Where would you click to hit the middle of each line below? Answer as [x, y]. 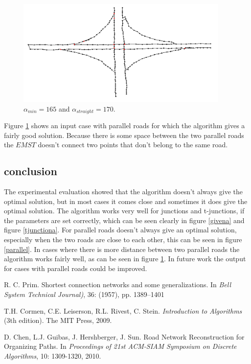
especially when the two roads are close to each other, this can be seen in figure [123, 239]
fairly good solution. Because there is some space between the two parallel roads [124, 135]
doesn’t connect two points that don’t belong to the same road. [133, 145]
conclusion [31, 171]
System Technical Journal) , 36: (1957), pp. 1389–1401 [84, 294]
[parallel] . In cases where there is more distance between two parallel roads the [122, 249]
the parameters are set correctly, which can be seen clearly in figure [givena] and [124, 220]
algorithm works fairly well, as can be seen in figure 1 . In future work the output [125, 259]
